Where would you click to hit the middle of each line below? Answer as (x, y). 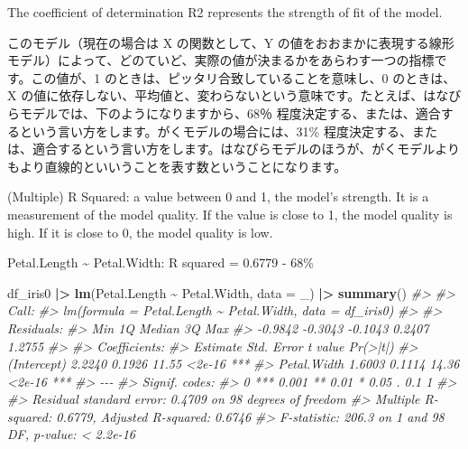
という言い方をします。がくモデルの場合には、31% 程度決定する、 (216, 131)
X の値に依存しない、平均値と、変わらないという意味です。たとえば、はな (228, 95)
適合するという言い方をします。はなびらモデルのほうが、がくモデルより (246, 149)
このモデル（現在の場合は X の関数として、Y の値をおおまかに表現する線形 (231, 42)
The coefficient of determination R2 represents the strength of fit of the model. (225, 12)
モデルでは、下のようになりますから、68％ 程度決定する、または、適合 (230, 112)
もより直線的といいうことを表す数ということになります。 (177, 166)
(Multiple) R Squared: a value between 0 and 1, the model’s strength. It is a (218, 196)
